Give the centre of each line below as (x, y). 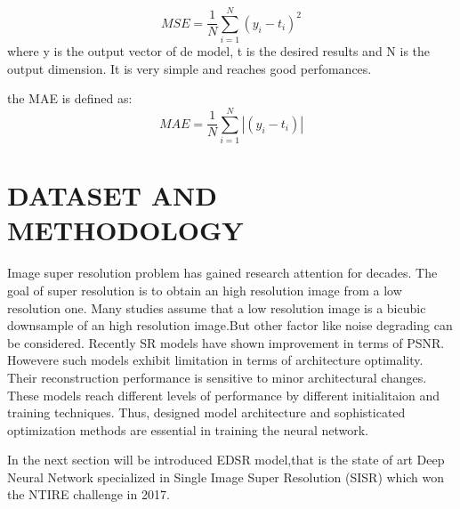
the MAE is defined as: (70, 98)
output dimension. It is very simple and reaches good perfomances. (190, 68)
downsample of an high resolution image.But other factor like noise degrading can (230, 325)
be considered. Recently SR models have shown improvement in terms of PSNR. (226, 342)
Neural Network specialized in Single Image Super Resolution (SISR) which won (226, 477)
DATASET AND (112, 195)
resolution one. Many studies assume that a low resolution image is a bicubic (217, 307)
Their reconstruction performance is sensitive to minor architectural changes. (217, 377)
